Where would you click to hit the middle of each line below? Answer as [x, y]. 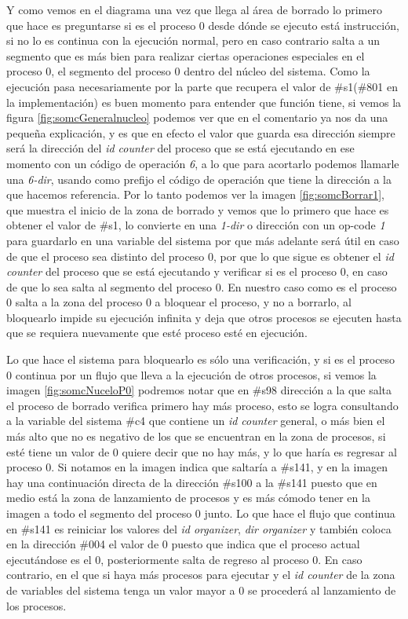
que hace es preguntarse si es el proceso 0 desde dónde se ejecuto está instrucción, [203, 25]
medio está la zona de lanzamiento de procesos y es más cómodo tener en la [188, 498]
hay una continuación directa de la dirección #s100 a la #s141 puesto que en [192, 482]
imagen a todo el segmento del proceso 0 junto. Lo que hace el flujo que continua [201, 513]
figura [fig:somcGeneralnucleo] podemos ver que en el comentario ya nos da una [197, 117]
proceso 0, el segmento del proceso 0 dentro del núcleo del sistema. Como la [188, 71]
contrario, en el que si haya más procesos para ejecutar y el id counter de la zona [201, 575]
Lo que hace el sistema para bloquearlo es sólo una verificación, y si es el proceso [201, 359]
